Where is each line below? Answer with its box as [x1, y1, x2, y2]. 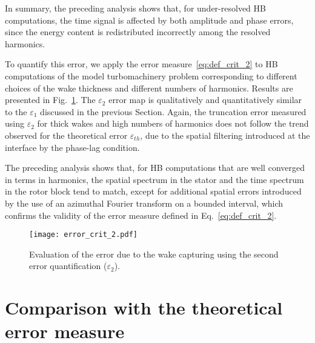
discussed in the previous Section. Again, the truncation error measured [40, 105, 307, 118]
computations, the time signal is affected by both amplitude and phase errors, [5, 13, 294, 26]
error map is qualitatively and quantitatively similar [108, 93, 302, 106]
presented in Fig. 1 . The [5, 93, 96, 106]
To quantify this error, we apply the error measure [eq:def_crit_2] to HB [5, 58, 278, 70]
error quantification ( [29, 259, 107, 272]
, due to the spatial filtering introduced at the [140, 128, 310, 141]
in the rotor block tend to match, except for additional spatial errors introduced [5, 185, 302, 198]
